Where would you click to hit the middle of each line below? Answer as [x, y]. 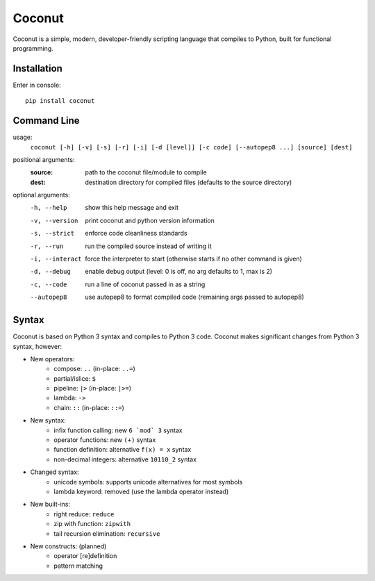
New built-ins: [50, 505]
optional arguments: [42, 195]
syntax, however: [37, 346]
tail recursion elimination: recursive [107, 533]
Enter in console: [37, 85]
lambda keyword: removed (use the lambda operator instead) [141, 491]
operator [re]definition [85, 556]
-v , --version [54, 220]
